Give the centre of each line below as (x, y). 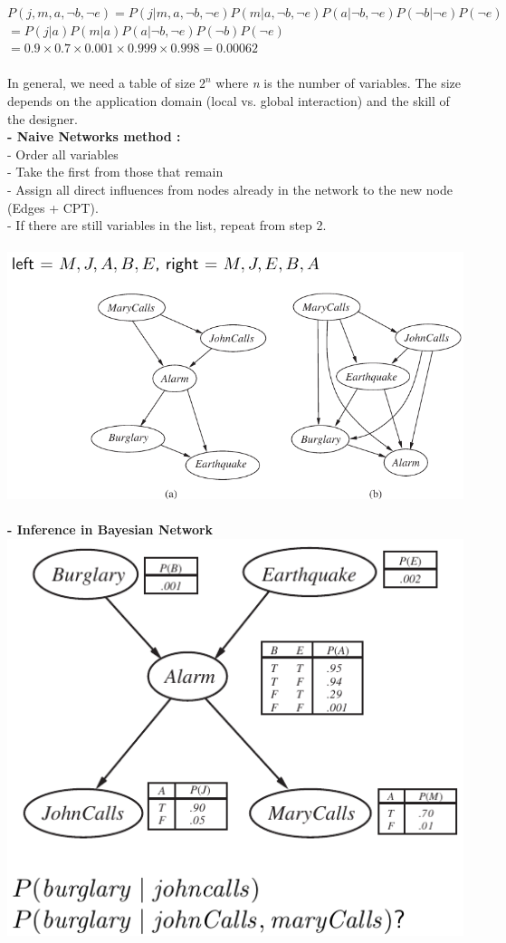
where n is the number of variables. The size (339, 83)
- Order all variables (63, 154)
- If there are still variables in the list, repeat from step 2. (167, 225)
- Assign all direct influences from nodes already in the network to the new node (230, 189)
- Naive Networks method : (94, 136)
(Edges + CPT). (53, 207)
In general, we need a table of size (101, 83)
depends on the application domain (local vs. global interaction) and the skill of (229, 100)
